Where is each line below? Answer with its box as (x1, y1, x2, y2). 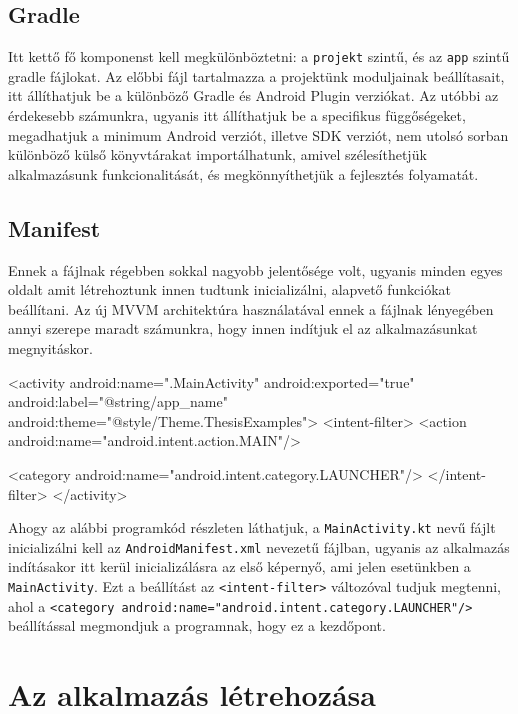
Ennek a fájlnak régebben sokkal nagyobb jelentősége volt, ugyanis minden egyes (8, 259, 503, 280)
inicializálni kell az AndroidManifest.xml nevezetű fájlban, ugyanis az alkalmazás (8, 536, 510, 557)
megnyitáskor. (8, 338, 93, 358)
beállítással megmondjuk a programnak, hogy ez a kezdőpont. (8, 615, 386, 636)
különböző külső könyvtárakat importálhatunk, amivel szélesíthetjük (8, 144, 427, 165)
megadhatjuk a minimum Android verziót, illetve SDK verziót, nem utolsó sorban (8, 124, 509, 145)
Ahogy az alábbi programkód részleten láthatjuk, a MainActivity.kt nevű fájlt (8, 517, 496, 538)
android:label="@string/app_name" (8, 391, 228, 412)
